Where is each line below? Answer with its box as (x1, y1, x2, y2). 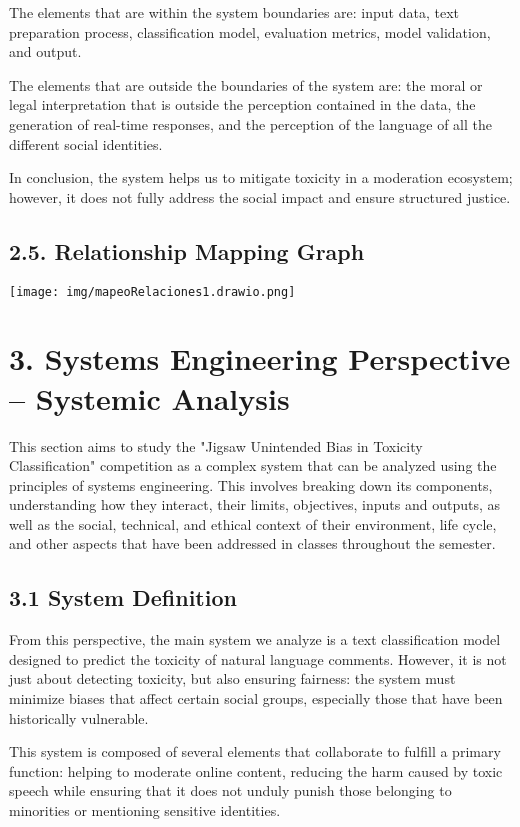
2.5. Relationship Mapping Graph (9, 235, 365, 266)
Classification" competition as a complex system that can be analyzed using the (9, 455, 497, 476)
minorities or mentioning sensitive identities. (9, 800, 281, 821)
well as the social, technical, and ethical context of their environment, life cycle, (9, 513, 497, 534)
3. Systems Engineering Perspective (9, 338, 511, 379)
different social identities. (9, 133, 163, 154)
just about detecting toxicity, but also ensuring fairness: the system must (9, 668, 456, 689)
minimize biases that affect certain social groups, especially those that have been (9, 688, 503, 709)
